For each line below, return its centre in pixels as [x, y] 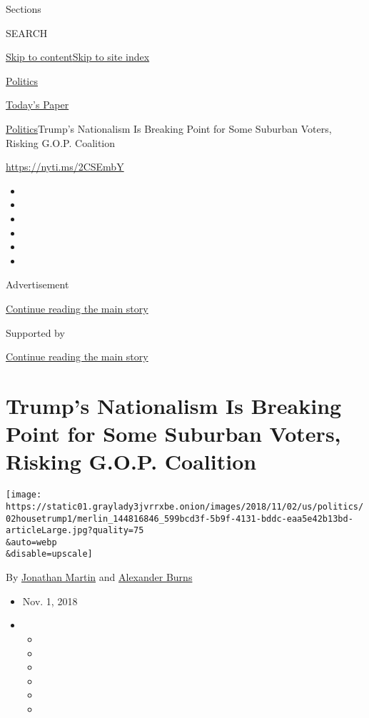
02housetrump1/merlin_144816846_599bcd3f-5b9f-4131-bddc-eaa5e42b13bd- [180, 519]
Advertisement [37, 284]
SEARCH [27, 32]
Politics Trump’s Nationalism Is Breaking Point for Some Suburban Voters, [169, 128]
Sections [24, 9]
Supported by [35, 332]
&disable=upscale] [49, 554]
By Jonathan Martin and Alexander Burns [99, 577]
